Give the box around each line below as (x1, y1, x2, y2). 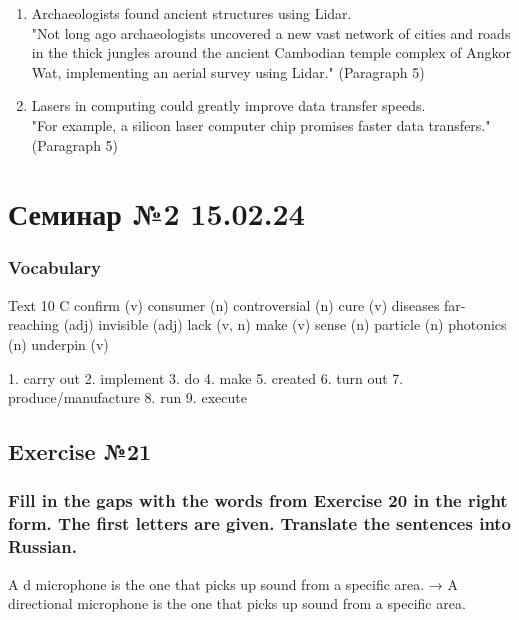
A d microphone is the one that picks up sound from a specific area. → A (8, 573, 458, 594)
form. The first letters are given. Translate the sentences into (8, 511, 512, 536)
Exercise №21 (8, 436, 152, 467)
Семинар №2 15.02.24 (8, 193, 305, 234)
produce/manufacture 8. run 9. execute (8, 387, 247, 408)
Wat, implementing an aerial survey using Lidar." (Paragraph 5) (31, 61, 425, 82)
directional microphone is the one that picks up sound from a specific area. (8, 593, 466, 614)
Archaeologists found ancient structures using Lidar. (31, 3, 352, 23)
